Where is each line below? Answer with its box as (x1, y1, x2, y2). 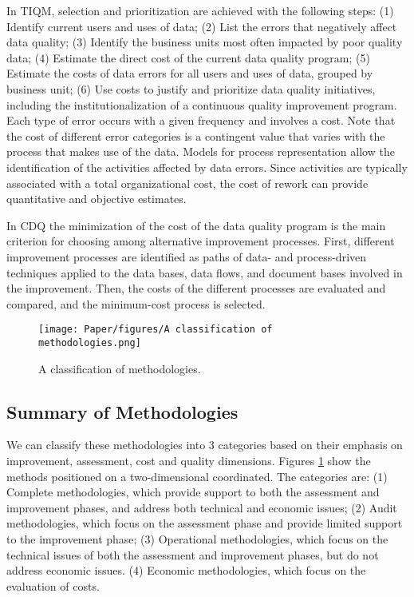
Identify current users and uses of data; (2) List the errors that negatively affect (6, 18, 397, 34)
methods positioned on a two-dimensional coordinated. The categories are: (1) (6, 468, 388, 484)
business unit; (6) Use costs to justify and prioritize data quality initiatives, (6, 80, 376, 97)
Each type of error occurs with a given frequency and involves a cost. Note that (6, 112, 396, 129)
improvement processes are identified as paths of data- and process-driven (6, 248, 367, 265)
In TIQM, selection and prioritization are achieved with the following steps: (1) (6, 2, 394, 18)
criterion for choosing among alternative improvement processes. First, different (6, 233, 395, 249)
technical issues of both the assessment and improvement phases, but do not (6, 546, 379, 563)
